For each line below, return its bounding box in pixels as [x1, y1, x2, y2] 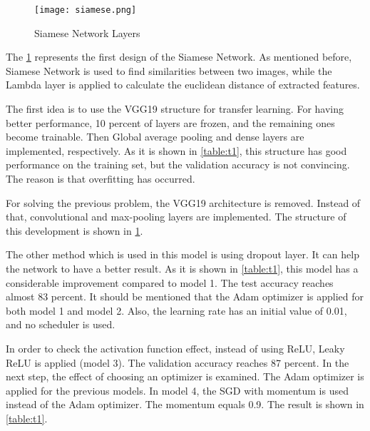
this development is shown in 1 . [6, 223, 143, 238]
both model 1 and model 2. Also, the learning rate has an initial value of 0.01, [6, 303, 347, 318]
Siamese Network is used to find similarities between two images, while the [6, 63, 332, 78]
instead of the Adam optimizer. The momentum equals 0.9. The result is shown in [6, 397, 364, 412]
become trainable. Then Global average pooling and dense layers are [6, 129, 304, 144]
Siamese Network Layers [34, 25, 140, 40]
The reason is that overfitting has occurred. [6, 171, 195, 186]
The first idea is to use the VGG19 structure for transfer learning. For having [6, 101, 344, 116]
